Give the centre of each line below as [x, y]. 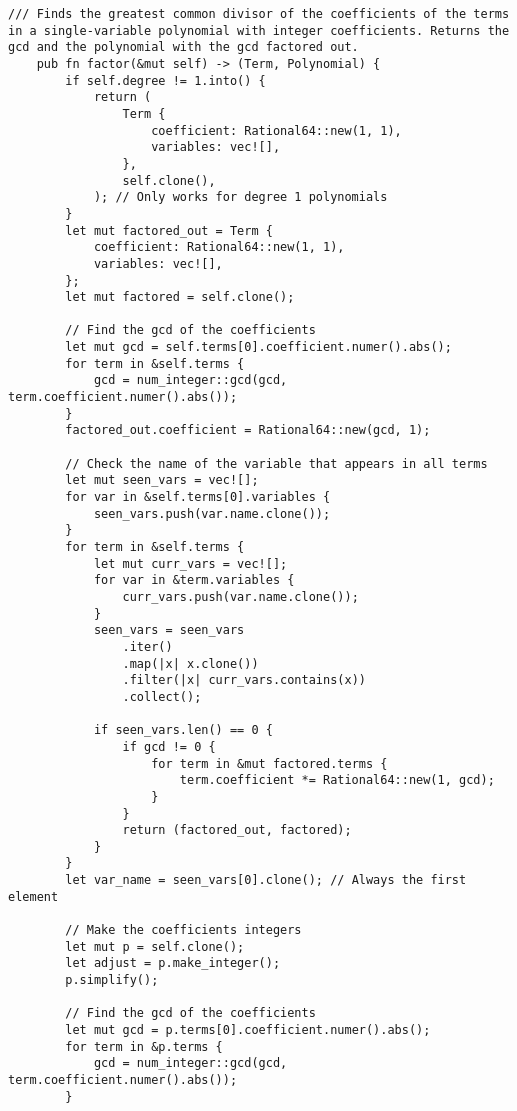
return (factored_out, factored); [237, 830]
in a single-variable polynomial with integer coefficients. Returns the [259, 30]
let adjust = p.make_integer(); [173, 963]
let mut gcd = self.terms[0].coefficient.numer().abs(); [258, 347]
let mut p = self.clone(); [155, 946]
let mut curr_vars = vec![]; [190, 563]
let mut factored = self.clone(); [180, 297]
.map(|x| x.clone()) [190, 663]
